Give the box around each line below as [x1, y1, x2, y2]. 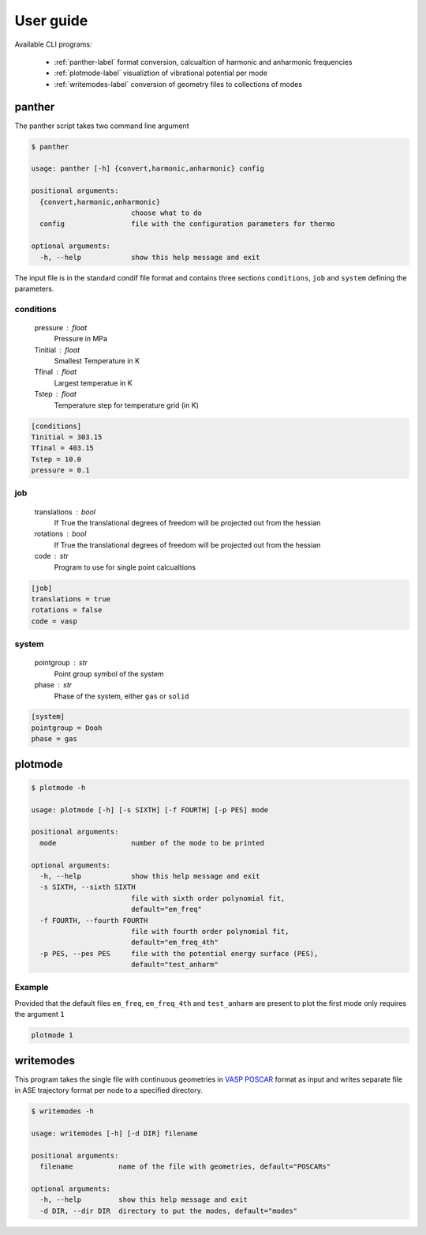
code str [34, 552, 69, 561]
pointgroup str [34, 658, 88, 668]
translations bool [34, 506, 96, 517]
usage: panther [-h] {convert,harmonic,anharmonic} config [31, 164, 264, 173]
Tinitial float [34, 345, 80, 355]
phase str [34, 680, 73, 690]
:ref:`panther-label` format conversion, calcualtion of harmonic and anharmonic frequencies [54, 57, 353, 66]
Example [14, 982, 49, 993]
